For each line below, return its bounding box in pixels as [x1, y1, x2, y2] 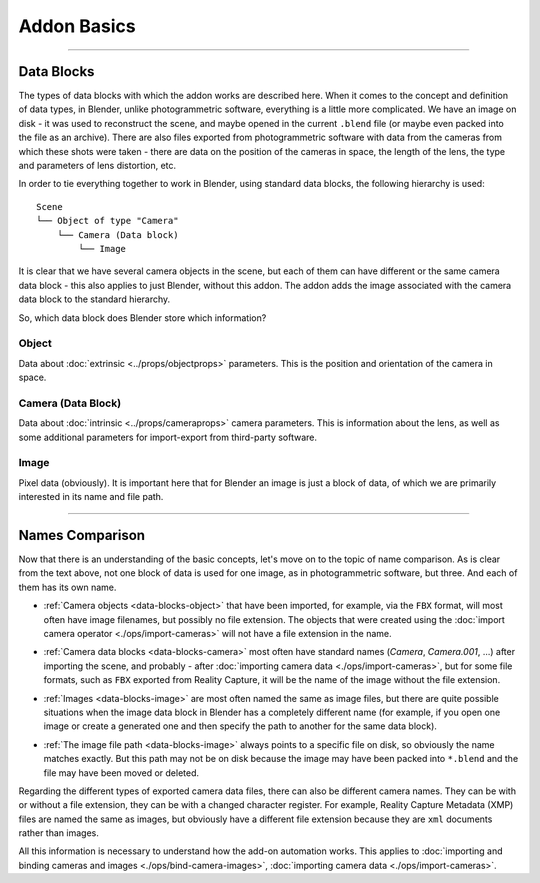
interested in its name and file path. [18, 491, 164, 503]
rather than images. [18, 827, 99, 839]
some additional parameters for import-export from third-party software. [18, 431, 318, 443]
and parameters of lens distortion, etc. [18, 160, 177, 172]
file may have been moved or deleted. [43, 766, 200, 779]
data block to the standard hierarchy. [18, 293, 171, 305]
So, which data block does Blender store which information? [18, 311, 267, 324]
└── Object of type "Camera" [36, 215, 179, 227]
